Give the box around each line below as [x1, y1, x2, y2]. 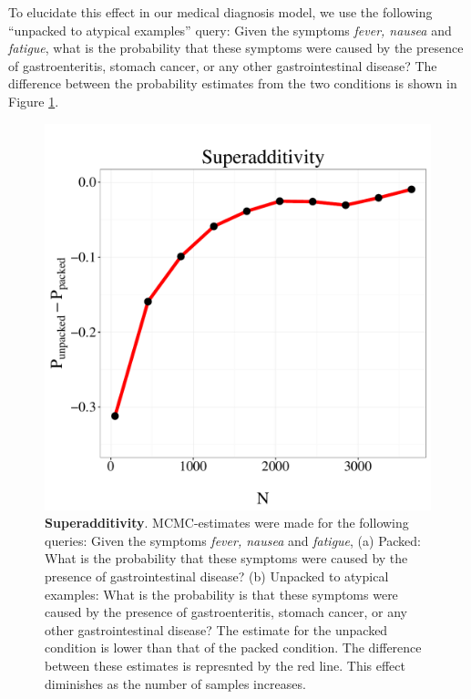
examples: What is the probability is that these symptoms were [45, 584, 398, 603]
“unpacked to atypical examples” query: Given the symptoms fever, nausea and [8, 20, 452, 39]
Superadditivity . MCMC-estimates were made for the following [45, 513, 409, 532]
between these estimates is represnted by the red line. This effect [45, 655, 405, 674]
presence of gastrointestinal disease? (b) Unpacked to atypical [45, 566, 389, 585]
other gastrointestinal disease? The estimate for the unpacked [45, 620, 388, 639]
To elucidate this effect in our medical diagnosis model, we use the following [8, 3, 433, 21]
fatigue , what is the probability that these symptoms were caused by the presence [8, 38, 464, 57]
